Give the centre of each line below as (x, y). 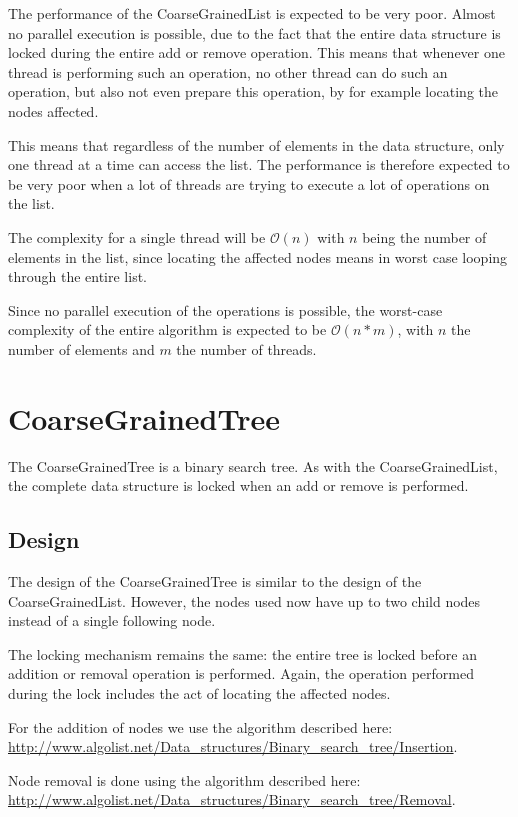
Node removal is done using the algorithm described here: (184, 779)
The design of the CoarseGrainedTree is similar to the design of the (215, 581)
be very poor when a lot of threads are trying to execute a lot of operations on (249, 183)
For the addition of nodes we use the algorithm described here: (200, 726)
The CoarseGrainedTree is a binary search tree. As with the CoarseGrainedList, (253, 465)
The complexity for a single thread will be (137, 236)
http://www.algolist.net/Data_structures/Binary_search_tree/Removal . (232, 799)
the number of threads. (246, 348)
